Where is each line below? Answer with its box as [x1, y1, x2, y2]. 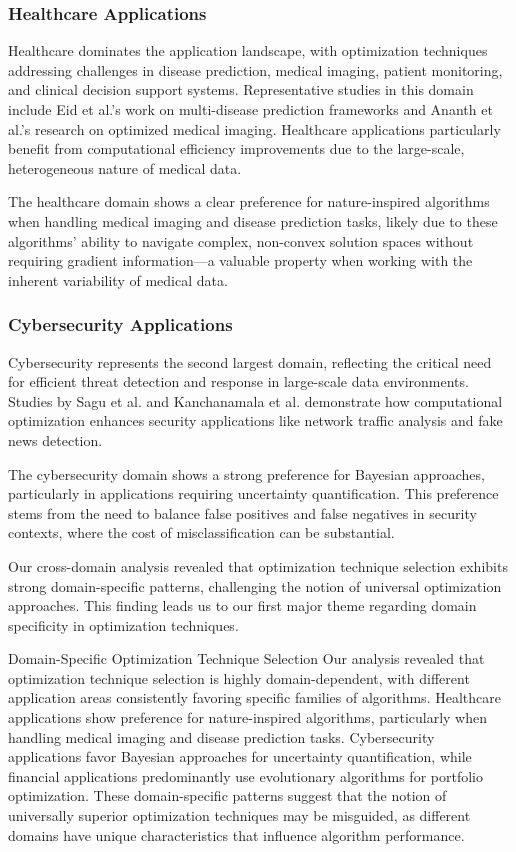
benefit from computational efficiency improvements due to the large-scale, [8, 138, 465, 159]
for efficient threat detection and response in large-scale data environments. [8, 371, 469, 392]
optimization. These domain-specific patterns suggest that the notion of [8, 785, 447, 806]
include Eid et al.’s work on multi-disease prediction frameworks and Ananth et [8, 99, 493, 119]
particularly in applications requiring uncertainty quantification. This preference [8, 483, 499, 504]
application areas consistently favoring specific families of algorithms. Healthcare [8, 687, 501, 708]
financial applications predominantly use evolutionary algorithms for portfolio [8, 765, 483, 786]
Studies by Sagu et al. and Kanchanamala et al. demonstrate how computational [8, 390, 503, 411]
